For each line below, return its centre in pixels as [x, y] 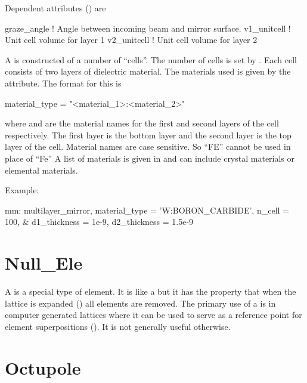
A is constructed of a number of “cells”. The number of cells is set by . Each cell [151, 59]
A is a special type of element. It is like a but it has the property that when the [151, 291]
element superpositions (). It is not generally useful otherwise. [118, 326]
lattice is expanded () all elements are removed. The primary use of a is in [140, 303]
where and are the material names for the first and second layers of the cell [142, 123]
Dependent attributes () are [55, 8]
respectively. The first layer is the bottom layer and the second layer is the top [148, 135]
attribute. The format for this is [63, 83]
